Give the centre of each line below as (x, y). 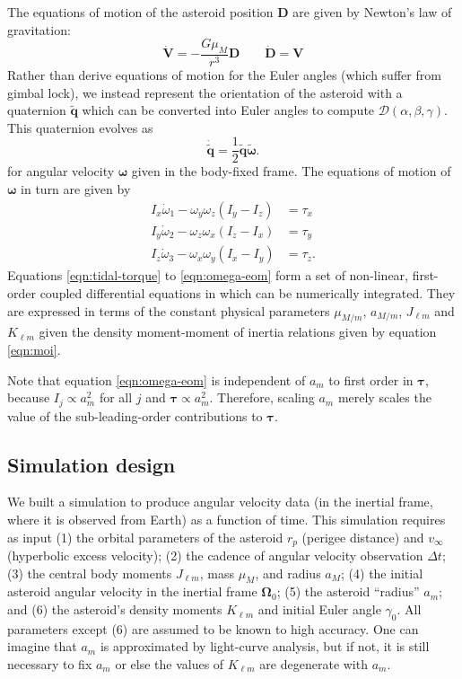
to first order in (371, 379)
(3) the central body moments (90, 573)
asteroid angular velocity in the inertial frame (132, 591)
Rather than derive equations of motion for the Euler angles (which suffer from (224, 75)
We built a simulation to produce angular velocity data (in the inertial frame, (220, 502)
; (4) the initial (382, 573)
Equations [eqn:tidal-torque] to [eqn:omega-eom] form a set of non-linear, (208, 275)
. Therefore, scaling (262, 397)
